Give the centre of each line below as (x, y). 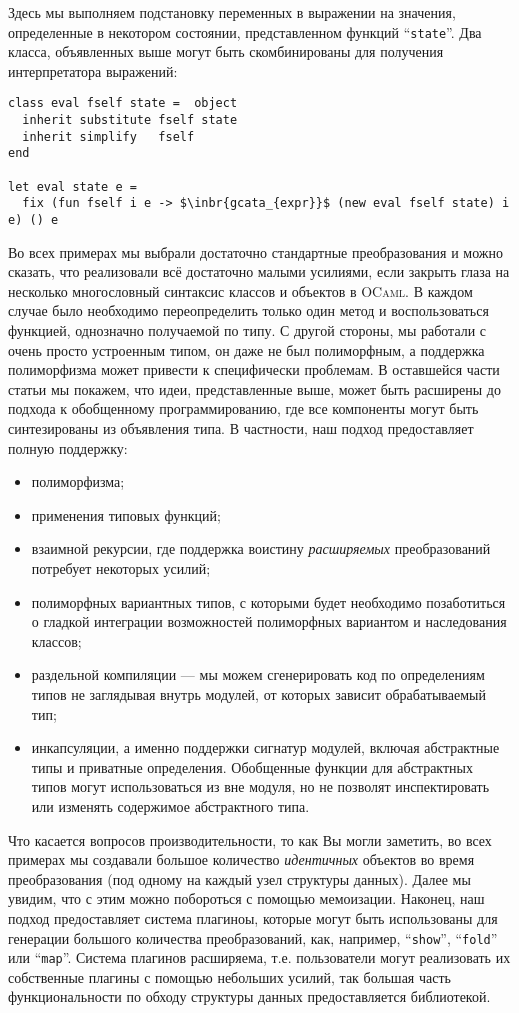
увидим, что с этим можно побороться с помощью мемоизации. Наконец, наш (246, 898)
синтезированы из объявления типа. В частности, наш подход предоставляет (241, 428)
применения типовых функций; (126, 514)
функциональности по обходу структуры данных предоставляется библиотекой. (249, 996)
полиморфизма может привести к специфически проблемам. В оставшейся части (254, 369)
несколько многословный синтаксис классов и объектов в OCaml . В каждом (240, 290)
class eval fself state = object (123, 103)
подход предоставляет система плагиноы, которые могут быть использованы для (253, 917)
